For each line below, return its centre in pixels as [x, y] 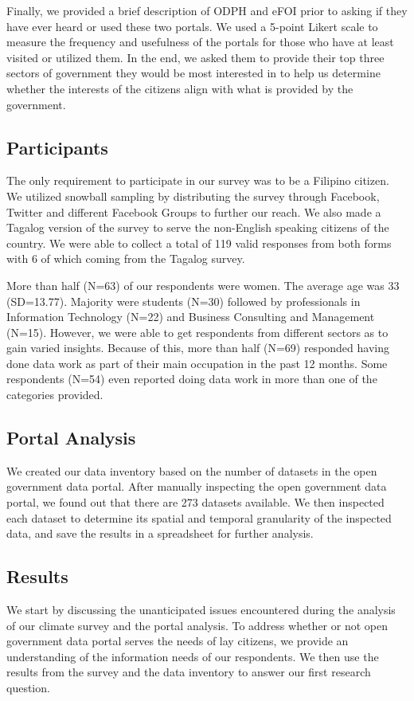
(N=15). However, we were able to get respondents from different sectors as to [197, 332]
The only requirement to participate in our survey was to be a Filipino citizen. [198, 180]
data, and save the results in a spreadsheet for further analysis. [160, 533]
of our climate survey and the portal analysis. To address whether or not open [197, 625]
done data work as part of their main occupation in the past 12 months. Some [197, 363]
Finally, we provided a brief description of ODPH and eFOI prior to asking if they [207, 10]
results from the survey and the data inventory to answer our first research [189, 672]
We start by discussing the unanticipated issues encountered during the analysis [201, 610]
